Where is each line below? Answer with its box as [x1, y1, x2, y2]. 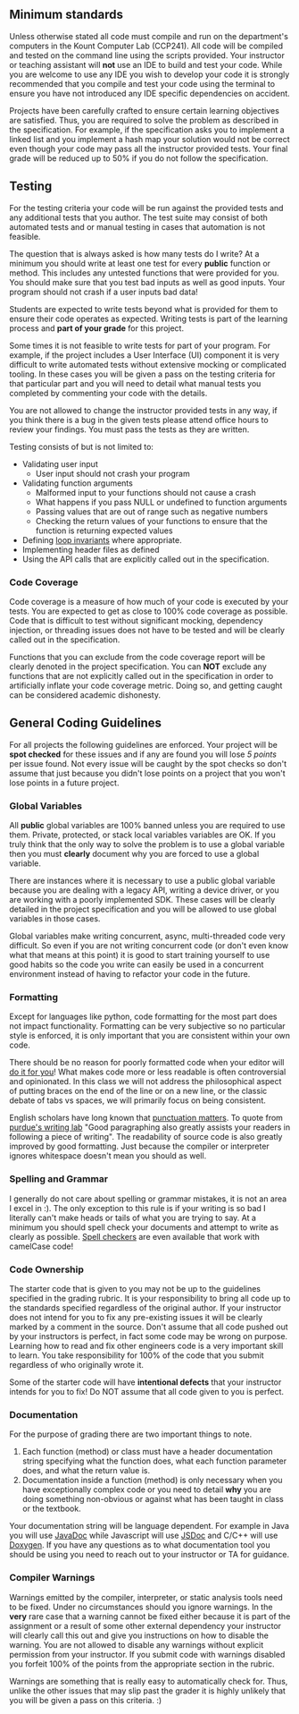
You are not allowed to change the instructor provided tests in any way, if [9, 404, 278, 415]
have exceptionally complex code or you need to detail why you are [21, 1484, 272, 1495]
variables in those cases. [9, 913, 101, 924]
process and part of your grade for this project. [9, 322, 185, 334]
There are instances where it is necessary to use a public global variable [9, 876, 276, 887]
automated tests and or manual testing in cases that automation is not [9, 221, 266, 232]
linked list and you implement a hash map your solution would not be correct [9, 133, 290, 144]
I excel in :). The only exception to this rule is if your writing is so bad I [9, 1202, 266, 1213]
